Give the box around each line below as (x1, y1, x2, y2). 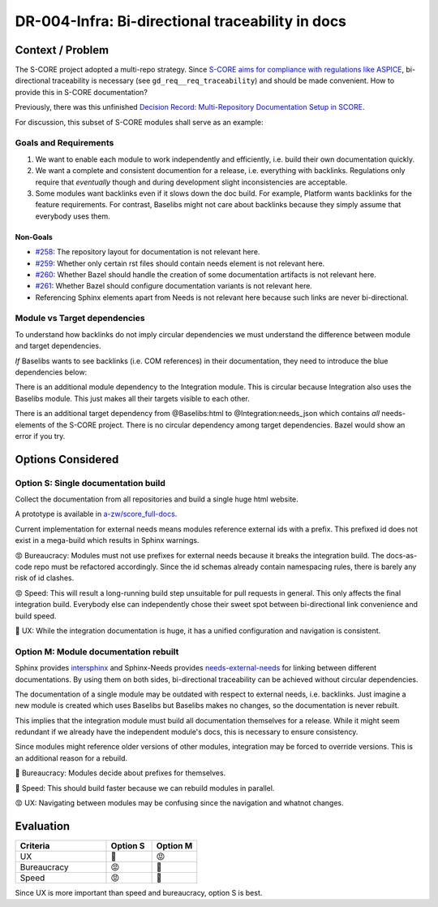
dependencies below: (15, 367, 88, 377)
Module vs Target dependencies (15, 313, 145, 324)
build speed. (15, 610, 57, 621)
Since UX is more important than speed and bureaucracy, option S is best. (15, 887, 263, 897)
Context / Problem (15, 43, 109, 57)
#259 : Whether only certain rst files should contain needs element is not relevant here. (35, 258, 325, 268)
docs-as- (385, 550, 418, 560)
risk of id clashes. (15, 573, 75, 583)
